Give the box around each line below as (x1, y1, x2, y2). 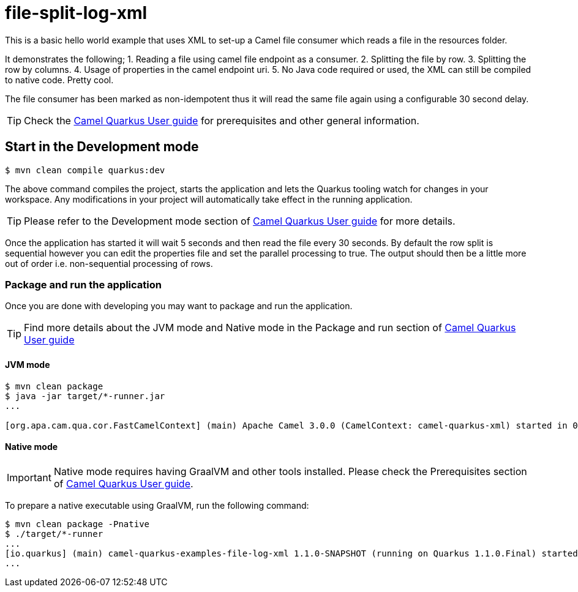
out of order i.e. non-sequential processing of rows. (5, 258, 213, 269)
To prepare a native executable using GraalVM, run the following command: (5, 500, 309, 511)
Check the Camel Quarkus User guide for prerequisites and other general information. (24, 114, 419, 127)
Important (7, 471, 51, 484)
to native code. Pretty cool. (5, 74, 114, 85)
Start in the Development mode (5, 139, 199, 155)
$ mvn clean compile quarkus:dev (5, 165, 165, 175)
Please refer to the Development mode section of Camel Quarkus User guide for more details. (24, 214, 456, 227)
